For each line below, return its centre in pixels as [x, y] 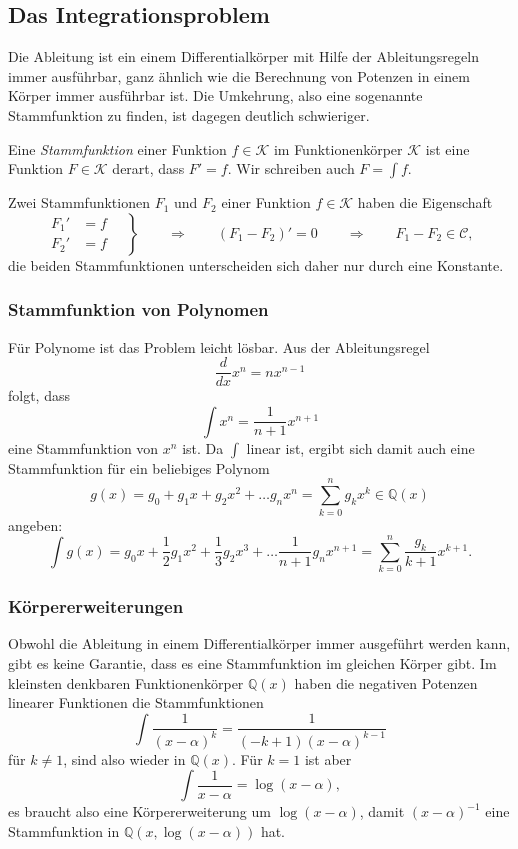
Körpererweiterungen [96, 606]
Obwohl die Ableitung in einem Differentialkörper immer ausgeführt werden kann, [259, 643]
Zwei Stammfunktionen [79, 202]
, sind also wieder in [124, 758]
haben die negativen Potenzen [386, 682]
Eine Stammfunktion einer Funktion [117, 148]
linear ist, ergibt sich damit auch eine [360, 447]
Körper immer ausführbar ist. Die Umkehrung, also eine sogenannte [215, 95]
